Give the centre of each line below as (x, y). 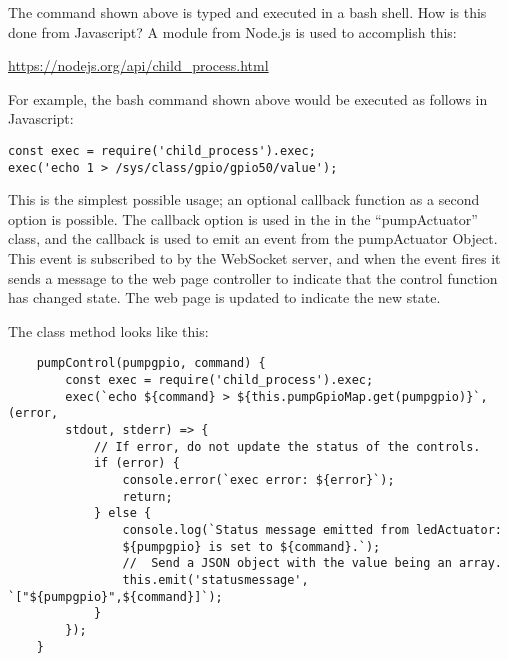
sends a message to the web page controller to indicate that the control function (253, 277)
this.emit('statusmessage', (215, 579)
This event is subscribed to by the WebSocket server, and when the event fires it (254, 258)
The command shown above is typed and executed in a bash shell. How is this (247, 12)
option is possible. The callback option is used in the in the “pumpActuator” (243, 218)
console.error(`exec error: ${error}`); (258, 480)
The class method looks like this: (108, 330)
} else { (122, 513)
